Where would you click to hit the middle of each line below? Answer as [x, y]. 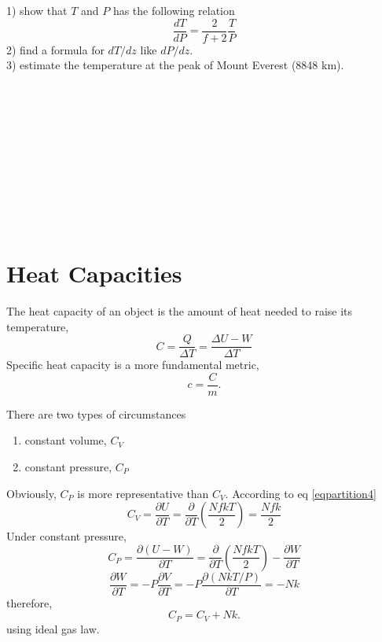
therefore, [29, 602]
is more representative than [143, 493]
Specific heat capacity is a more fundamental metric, [133, 365]
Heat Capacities [94, 273]
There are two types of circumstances [96, 413]
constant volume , [66, 440]
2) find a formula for [55, 49]
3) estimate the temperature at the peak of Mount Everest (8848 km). [175, 65]
